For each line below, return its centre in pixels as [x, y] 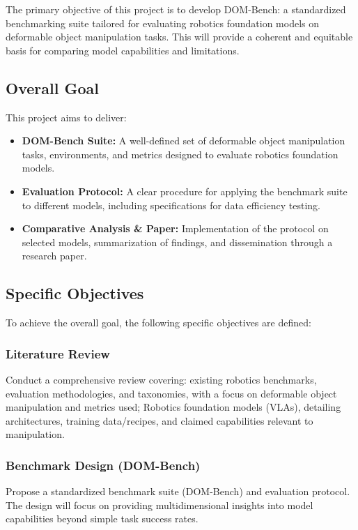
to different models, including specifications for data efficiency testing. [171, 205]
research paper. [54, 256]
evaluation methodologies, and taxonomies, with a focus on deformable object [171, 393]
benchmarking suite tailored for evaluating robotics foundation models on [163, 23]
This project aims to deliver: [66, 117]
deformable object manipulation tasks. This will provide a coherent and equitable [179, 37]
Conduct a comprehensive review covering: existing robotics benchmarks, [161, 379]
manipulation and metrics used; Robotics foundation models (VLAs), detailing [173, 407]
